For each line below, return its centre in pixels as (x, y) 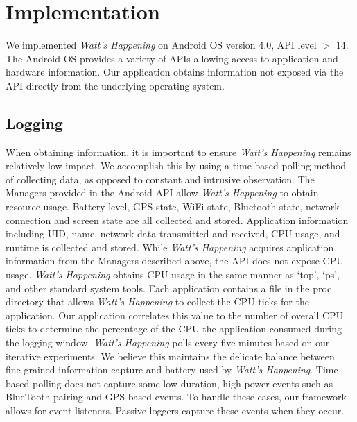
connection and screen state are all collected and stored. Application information (177, 220)
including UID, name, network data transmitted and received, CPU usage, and (173, 234)
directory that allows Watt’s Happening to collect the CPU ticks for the (157, 302)
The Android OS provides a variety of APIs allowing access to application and (172, 58)
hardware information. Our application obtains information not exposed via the (175, 72)
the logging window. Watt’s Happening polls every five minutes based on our (168, 343)
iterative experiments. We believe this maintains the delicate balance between (170, 356)
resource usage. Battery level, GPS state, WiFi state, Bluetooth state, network (173, 206)
